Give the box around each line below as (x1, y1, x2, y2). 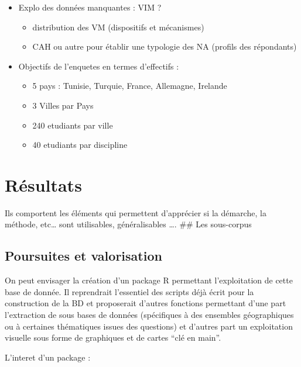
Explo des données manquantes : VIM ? (18, 1, 162, 13)
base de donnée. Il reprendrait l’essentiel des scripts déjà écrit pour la (5, 285, 254, 297)
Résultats (5, 172, 82, 196)
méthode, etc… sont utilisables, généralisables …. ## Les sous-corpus (5, 218, 252, 230)
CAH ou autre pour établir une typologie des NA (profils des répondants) (32, 40, 297, 53)
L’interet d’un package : (5, 351, 91, 363)
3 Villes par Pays (32, 99, 94, 111)
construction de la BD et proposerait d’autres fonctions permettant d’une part (5, 297, 286, 309)
